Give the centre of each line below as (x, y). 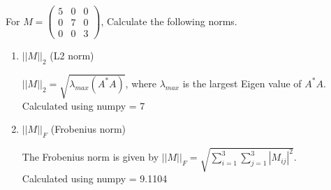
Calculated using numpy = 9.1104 (95, 178)
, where (141, 83)
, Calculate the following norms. (169, 21)
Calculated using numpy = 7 (83, 105)
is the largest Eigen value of (242, 83)
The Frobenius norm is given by (90, 157)
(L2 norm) (72, 56)
